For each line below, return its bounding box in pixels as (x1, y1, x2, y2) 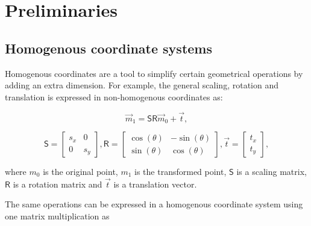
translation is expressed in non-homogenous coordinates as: (5, 90, 223, 103)
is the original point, (43, 165, 118, 178)
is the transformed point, (134, 165, 227, 178)
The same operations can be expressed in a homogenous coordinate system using (5, 198, 303, 210)
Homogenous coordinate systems (5, 38, 212, 57)
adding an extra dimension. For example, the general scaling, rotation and (5, 79, 278, 91)
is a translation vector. (113, 177, 197, 190)
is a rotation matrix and (13, 177, 102, 190)
